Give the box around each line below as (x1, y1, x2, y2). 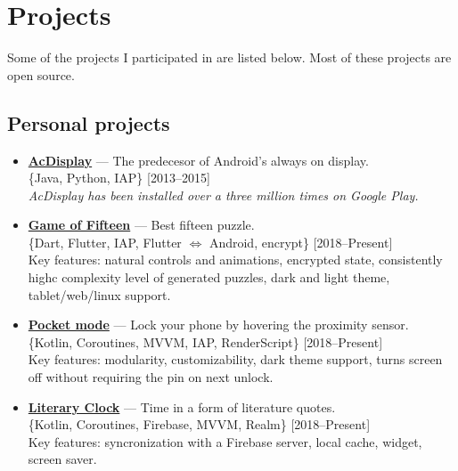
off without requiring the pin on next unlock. (28, 368, 274, 386)
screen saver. (28, 450, 97, 468)
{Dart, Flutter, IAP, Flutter (28, 232, 182, 251)
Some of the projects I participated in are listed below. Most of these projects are (7, 48, 452, 67)
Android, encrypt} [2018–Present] (209, 232, 393, 251)
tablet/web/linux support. (28, 285, 171, 304)
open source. (7, 65, 75, 84)
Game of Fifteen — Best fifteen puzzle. (28, 215, 255, 234)
